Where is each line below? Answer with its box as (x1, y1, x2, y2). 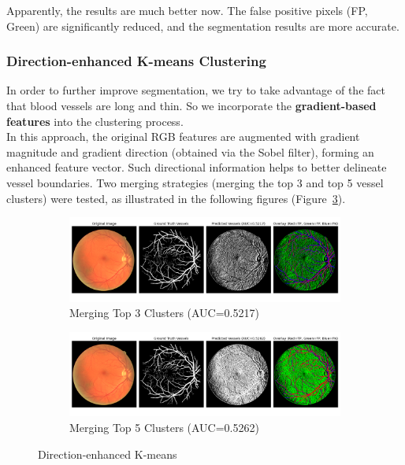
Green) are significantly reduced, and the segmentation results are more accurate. (6, 17, 399, 34)
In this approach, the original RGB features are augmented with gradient (6, 128, 360, 145)
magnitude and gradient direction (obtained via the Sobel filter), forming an (6, 143, 374, 160)
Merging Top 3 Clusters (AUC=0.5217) (69, 304, 259, 321)
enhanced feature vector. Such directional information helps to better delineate (6, 159, 387, 175)
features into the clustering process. (6, 113, 184, 129)
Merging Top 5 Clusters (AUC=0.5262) (69, 419, 259, 435)
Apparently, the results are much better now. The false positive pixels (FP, (6, 2, 368, 18)
